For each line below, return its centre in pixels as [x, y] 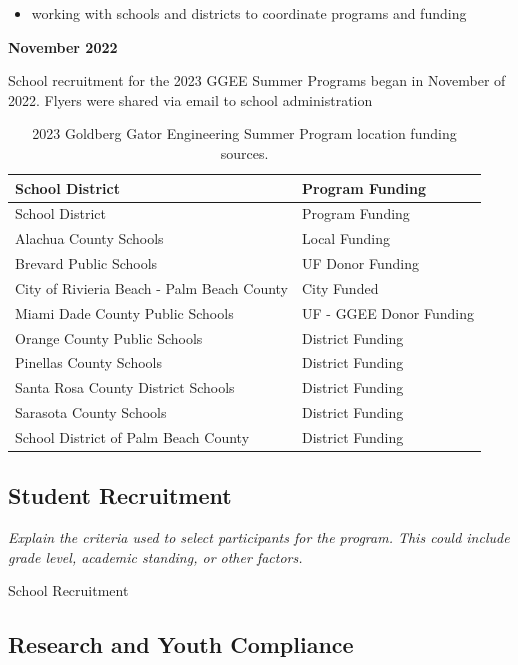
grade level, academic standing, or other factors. [155, 556]
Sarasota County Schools [91, 412]
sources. [244, 152]
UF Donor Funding [360, 263]
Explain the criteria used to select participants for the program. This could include [259, 537]
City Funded [340, 287]
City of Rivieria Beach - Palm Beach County [151, 287]
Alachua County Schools [89, 238]
